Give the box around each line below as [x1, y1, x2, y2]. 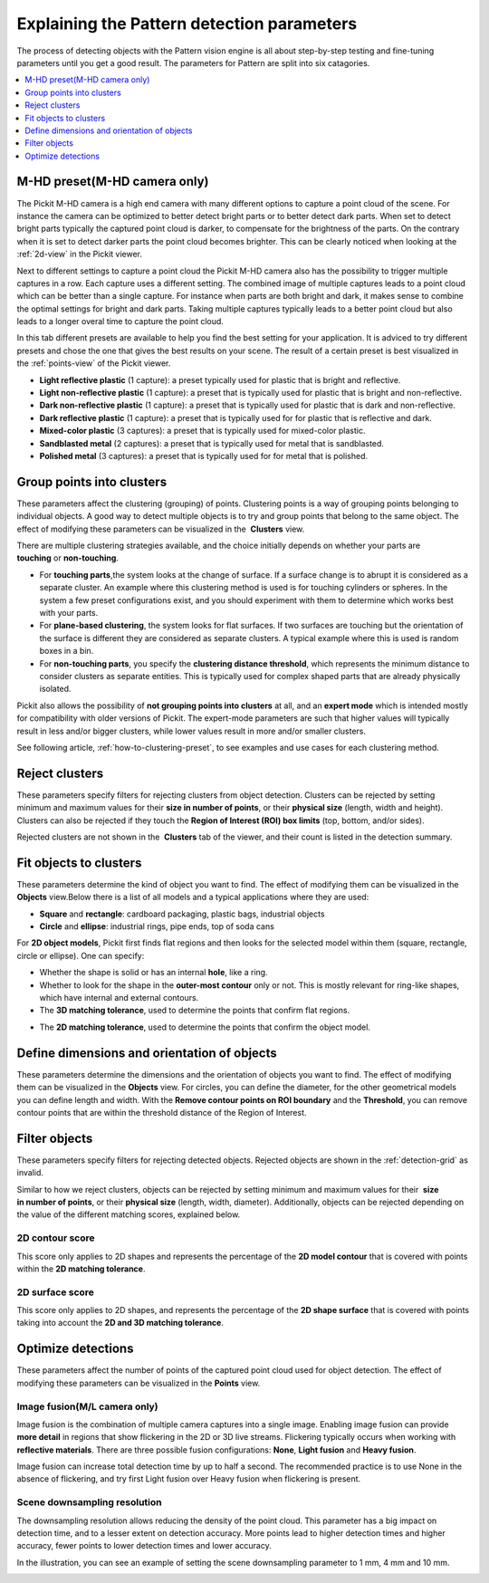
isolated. [39, 684, 72, 695]
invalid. [16, 1167, 44, 1178]
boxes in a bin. [39, 646, 94, 657]
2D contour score [16, 1232, 95, 1244]
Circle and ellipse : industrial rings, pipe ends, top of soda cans [39, 921, 275, 932]
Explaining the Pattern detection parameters [16, 14, 358, 34]
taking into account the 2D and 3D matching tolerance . [16, 1318, 224, 1329]
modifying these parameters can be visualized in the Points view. [16, 1377, 261, 1388]
